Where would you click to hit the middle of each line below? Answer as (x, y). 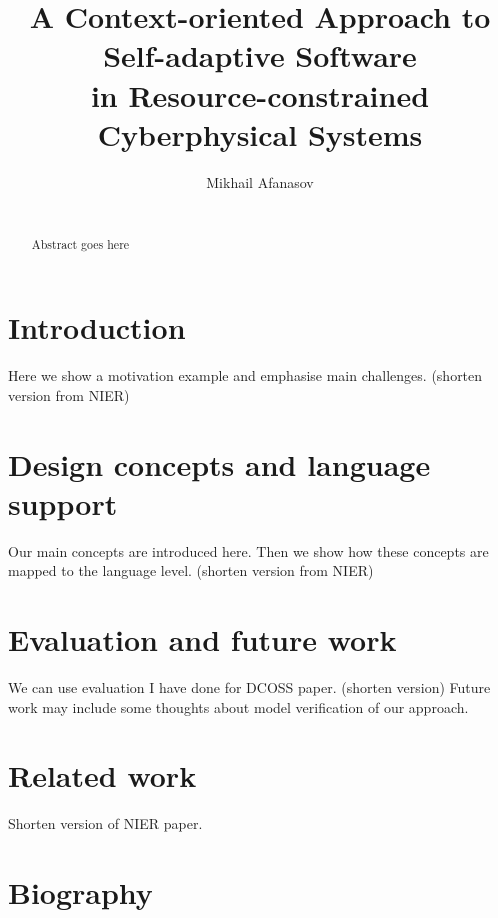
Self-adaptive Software (260, 55)
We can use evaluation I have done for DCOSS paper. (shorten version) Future (249, 687)
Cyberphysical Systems (260, 133)
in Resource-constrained (260, 94)
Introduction (97, 327)
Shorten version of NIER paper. (105, 823)
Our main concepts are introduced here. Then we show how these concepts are (248, 550)
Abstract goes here (80, 243)
